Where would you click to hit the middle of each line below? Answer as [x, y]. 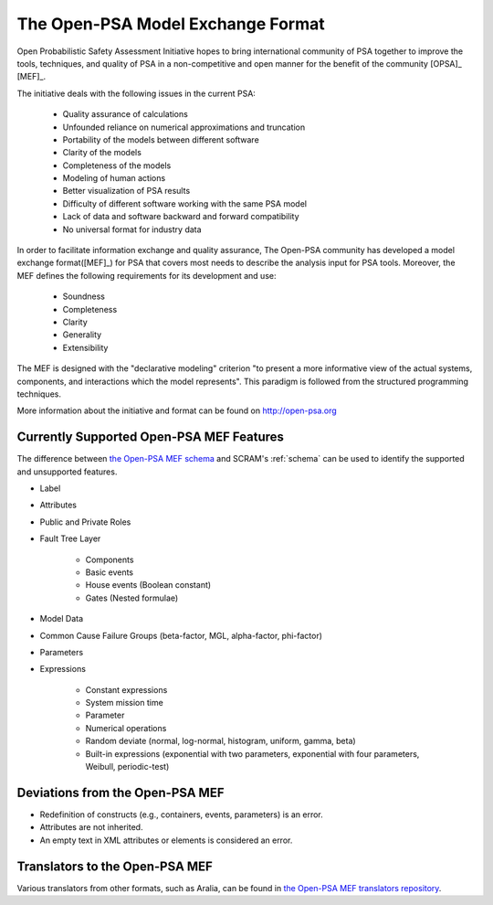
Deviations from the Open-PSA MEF [121, 792]
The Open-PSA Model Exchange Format [171, 24]
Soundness [84, 296]
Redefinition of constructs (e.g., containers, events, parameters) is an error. [181, 814]
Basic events [110, 572]
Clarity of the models [102, 153]
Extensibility [85, 347]
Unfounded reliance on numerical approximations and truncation [184, 127]
